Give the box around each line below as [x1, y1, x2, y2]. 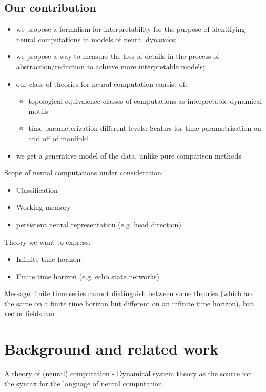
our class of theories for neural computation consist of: [16, 78, 187, 89]
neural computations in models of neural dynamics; [16, 33, 177, 44]
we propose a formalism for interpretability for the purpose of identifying [16, 24, 245, 34]
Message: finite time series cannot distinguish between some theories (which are [4, 288, 254, 299]
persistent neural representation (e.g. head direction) [16, 219, 181, 229]
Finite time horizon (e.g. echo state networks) [16, 270, 160, 281]
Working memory [16, 202, 71, 212]
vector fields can [4, 308, 55, 319]
